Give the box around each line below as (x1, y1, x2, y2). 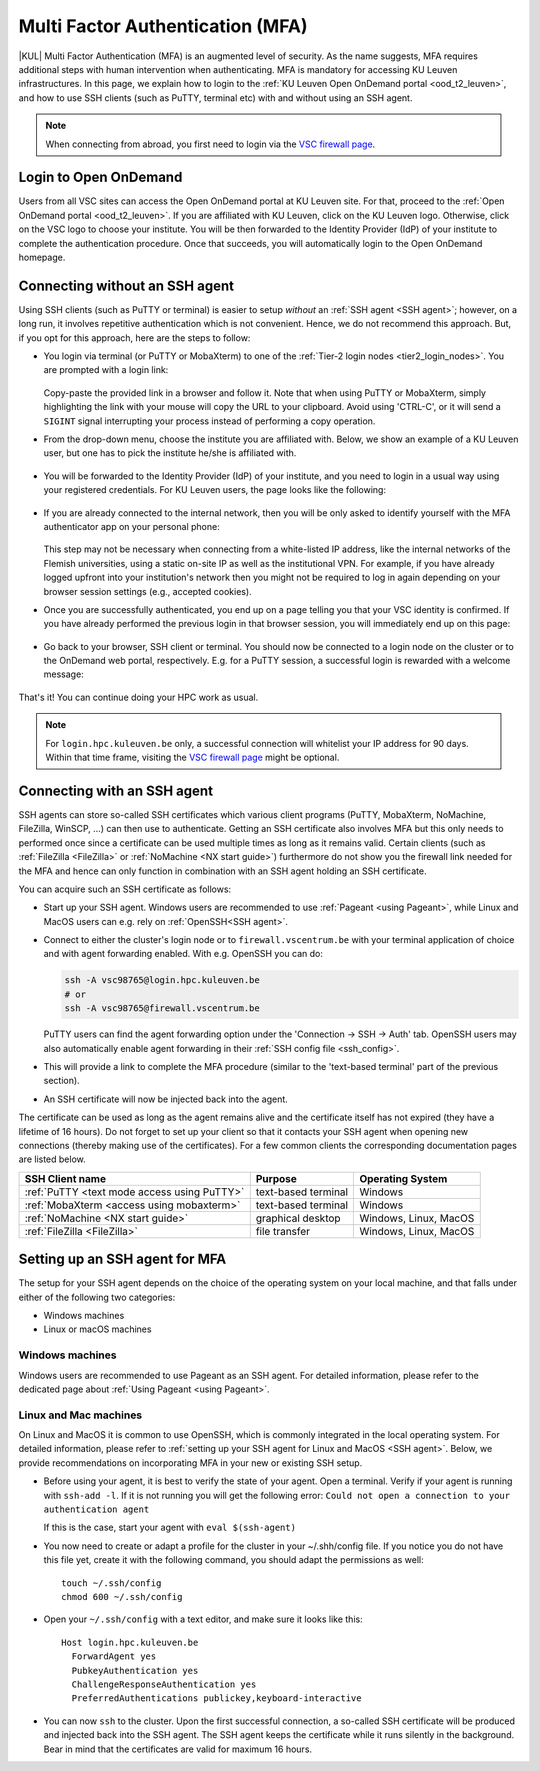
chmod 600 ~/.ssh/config (61, 1591, 183, 1602)
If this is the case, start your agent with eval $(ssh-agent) (43, 1521, 297, 1534)
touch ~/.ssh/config (61, 1577, 162, 1589)
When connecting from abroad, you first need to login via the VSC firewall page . (45, 138, 376, 150)
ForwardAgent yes (71, 1651, 157, 1662)
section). (43, 1075, 80, 1087)
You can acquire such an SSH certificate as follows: (18, 883, 232, 895)
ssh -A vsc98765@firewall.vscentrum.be (64, 1003, 260, 1014)
